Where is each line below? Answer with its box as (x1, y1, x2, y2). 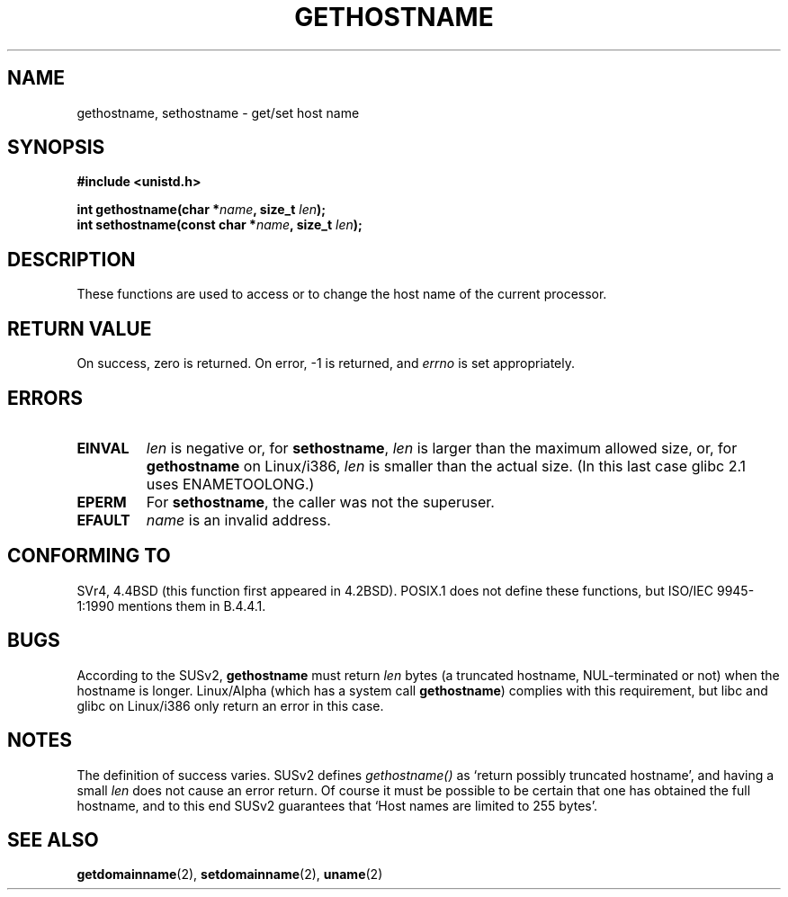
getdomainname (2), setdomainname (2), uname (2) (76, 866, 383, 883)
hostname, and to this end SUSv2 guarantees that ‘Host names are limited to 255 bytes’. (76, 797, 598, 813)
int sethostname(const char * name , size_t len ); (76, 217, 363, 233)
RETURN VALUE (7, 317, 152, 340)
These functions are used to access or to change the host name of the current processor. (76, 286, 607, 302)
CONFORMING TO (7, 544, 171, 568)
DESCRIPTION (7, 247, 136, 271)
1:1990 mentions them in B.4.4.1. (76, 597, 266, 614)
